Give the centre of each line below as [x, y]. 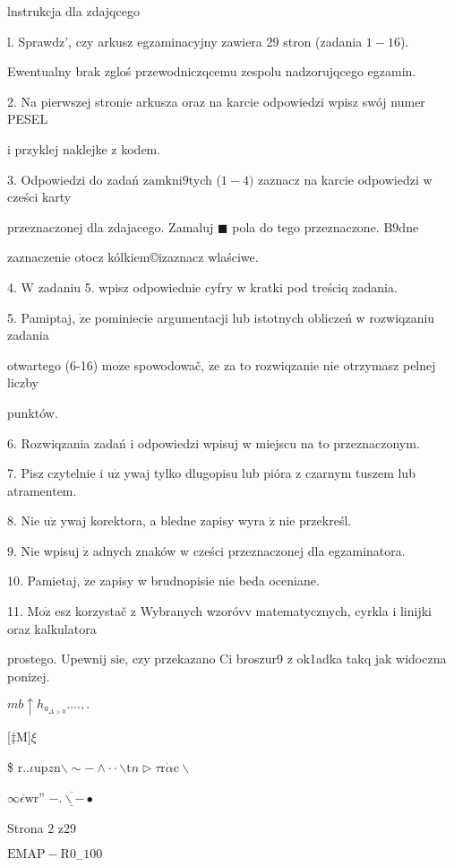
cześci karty [39, 197]
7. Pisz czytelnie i [56, 473]
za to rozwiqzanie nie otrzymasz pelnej [330, 364]
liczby [23, 382]
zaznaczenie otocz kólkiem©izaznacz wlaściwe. [133, 257]
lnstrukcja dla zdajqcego [73, 11]
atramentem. [42, 490]
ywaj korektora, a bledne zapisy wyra [163, 520]
